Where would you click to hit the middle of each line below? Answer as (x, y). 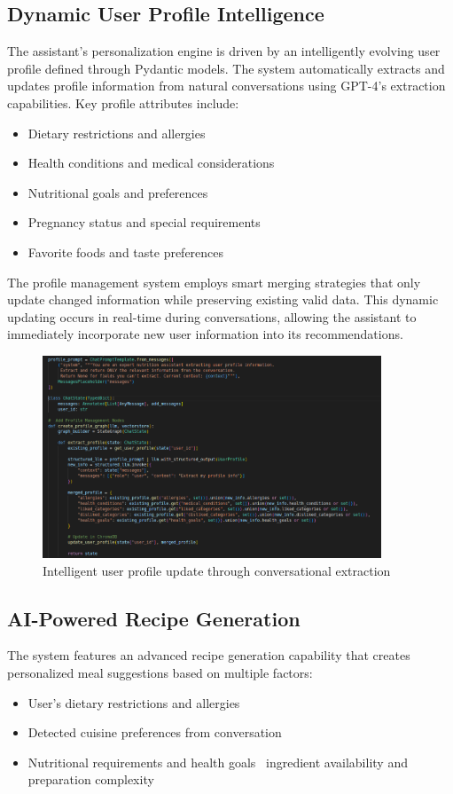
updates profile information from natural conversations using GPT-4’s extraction (226, 86)
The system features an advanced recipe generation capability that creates (209, 655)
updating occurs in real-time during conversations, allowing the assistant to (212, 316)
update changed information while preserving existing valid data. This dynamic (223, 299)
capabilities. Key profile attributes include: (123, 102)
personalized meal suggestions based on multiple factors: (160, 672)
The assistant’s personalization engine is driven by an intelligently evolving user (224, 51)
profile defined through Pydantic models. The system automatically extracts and (226, 68)
